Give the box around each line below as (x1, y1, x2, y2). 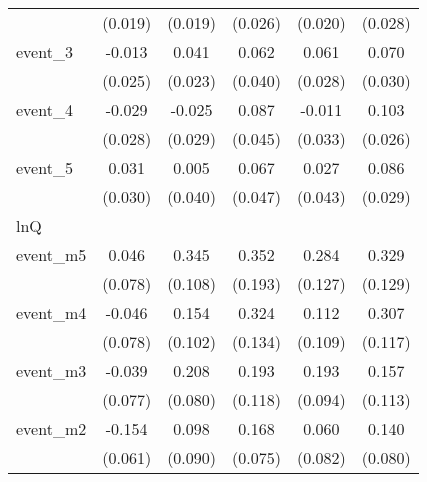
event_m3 (16, 359, 87, 382)
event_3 (16, 40, 73, 63)
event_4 (16, 98, 73, 121)
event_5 (16, 156, 73, 179)
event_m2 (16, 417, 87, 440)
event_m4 (16, 301, 87, 324)
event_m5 (16, 243, 87, 266)
